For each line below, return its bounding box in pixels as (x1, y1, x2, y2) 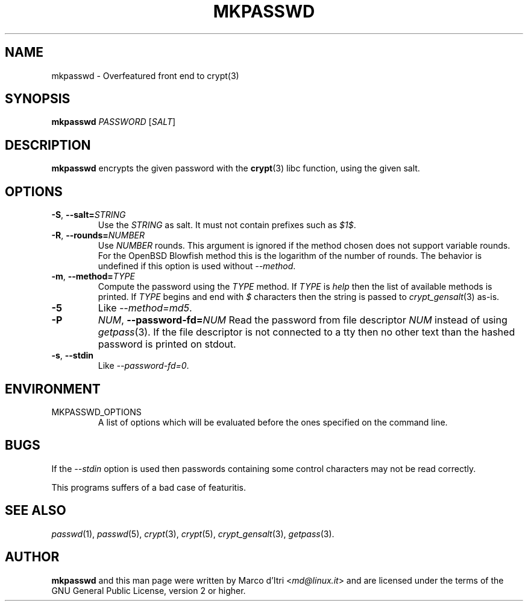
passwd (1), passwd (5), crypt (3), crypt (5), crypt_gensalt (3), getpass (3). (51, 528, 335, 539)
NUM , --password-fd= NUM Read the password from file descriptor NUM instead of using (98, 314, 508, 327)
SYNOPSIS (5, 91, 71, 107)
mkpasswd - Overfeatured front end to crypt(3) (51, 70, 239, 81)
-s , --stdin (51, 350, 94, 361)
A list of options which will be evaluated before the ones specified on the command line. (98, 416, 448, 427)
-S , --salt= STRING (51, 209, 126, 220)
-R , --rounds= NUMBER (51, 230, 145, 241)
